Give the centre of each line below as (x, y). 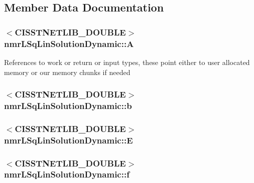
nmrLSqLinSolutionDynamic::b (68, 105)
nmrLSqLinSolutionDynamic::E (69, 140)
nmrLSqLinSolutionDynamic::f (67, 174)
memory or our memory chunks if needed (67, 72)
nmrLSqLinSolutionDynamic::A (69, 43)
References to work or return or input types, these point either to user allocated (127, 62)
